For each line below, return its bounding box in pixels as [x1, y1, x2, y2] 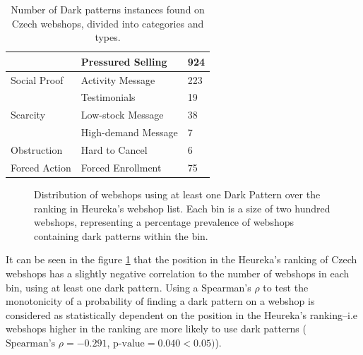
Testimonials [81, 90, 136, 104]
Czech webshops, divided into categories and [11, 16, 204, 30]
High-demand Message [81, 125, 178, 140]
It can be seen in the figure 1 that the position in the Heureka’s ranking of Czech [6, 252, 357, 267]
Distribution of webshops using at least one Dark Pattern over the [34, 186, 321, 201]
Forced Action [11, 160, 71, 174]
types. [95, 30, 121, 44]
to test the [263, 279, 309, 294]
